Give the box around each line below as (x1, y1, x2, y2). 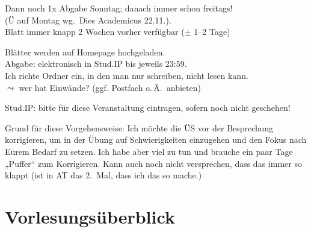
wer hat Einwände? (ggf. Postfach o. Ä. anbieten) (19, 81, 201, 93)
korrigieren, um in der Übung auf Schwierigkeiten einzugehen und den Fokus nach (5, 133, 307, 146)
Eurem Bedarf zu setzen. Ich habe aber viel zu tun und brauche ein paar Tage (5, 145, 293, 157)
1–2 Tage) (194, 25, 230, 38)
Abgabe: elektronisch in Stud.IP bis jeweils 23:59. (5, 57, 187, 70)
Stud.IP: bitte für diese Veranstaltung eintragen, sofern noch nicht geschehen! (5, 101, 291, 114)
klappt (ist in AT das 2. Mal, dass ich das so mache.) (5, 169, 202, 181)
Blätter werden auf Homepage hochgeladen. (5, 45, 165, 58)
